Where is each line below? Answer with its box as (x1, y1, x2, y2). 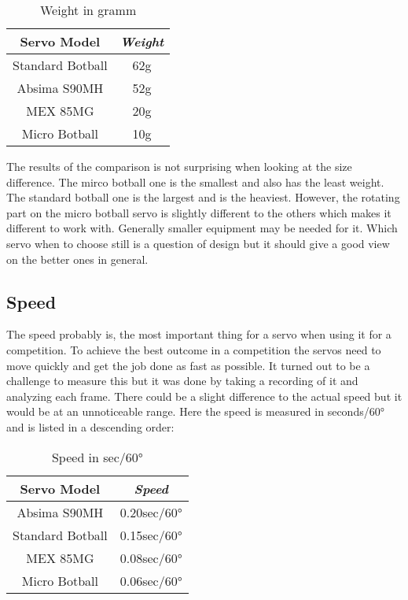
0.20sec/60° (119, 502, 182, 521)
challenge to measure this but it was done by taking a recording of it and (6, 372, 358, 389)
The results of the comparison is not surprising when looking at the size (6, 158, 352, 174)
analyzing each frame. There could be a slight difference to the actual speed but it (6, 387, 402, 404)
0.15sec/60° (119, 525, 182, 544)
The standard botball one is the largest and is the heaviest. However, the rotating (6, 189, 400, 206)
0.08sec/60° (119, 548, 182, 567)
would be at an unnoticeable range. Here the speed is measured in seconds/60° (6, 403, 384, 420)
